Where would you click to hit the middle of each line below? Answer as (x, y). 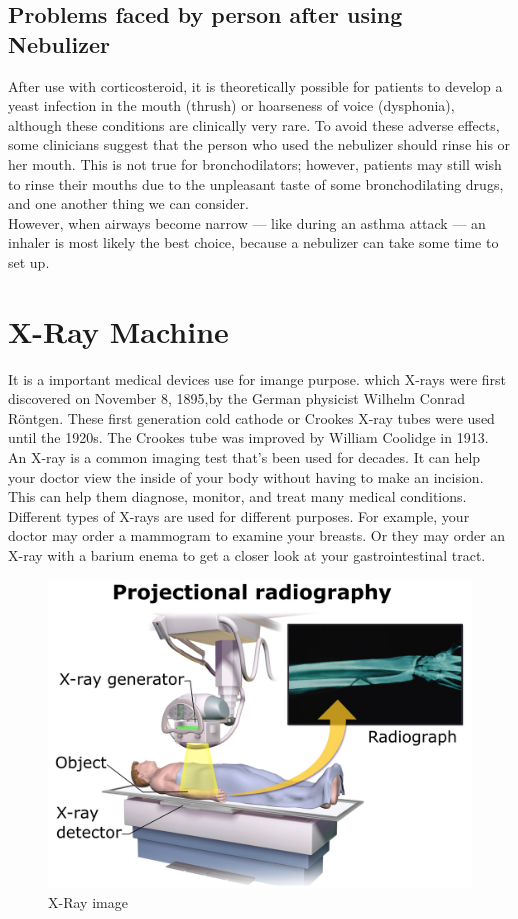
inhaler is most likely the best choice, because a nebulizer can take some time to (253, 242)
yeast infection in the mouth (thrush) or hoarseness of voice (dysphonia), (231, 105)
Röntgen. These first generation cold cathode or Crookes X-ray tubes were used (251, 417)
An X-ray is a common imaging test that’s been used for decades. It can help (244, 457)
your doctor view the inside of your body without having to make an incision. (246, 476)
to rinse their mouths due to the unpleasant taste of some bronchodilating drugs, (256, 183)
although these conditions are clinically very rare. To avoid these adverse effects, (254, 124)
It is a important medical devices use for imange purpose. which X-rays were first (257, 378)
